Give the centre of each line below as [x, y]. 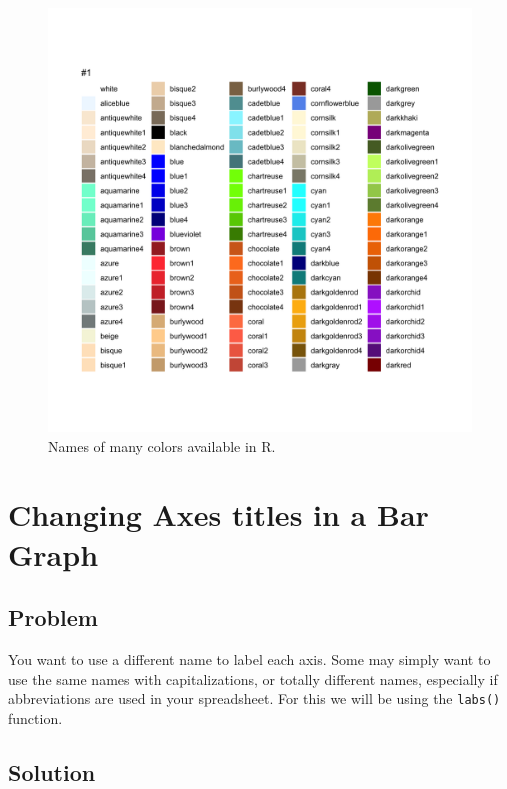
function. [35, 717]
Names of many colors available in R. [162, 445]
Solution [52, 771]
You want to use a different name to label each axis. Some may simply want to [249, 658]
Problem [53, 617]
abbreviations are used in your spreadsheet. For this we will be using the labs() [254, 698]
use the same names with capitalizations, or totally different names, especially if [253, 678]
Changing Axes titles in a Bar [218, 514]
